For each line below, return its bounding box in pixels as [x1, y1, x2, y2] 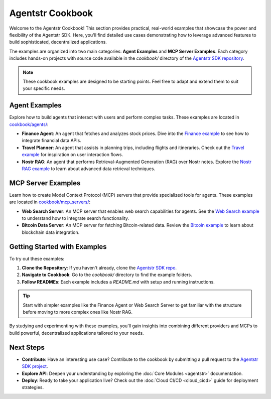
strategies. [22, 384, 44, 390]
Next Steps [9, 343, 45, 351]
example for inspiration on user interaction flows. [22, 152, 123, 158]
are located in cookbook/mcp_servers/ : [9, 199, 90, 205]
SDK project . [22, 363, 48, 369]
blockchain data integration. [22, 229, 80, 235]
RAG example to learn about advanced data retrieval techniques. [22, 166, 156, 172]
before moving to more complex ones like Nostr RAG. [23, 309, 133, 315]
